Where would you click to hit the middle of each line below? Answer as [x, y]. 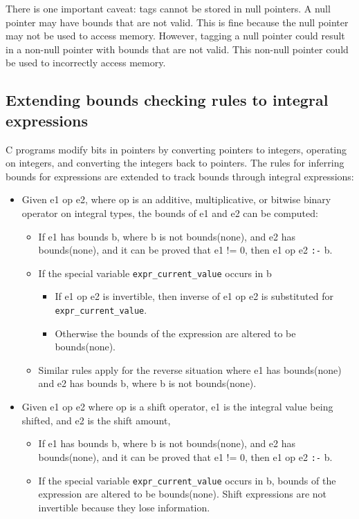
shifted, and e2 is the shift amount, [96, 420]
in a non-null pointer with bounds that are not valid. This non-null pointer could [177, 49]
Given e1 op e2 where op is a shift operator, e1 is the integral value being [177, 407]
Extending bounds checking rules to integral [167, 100]
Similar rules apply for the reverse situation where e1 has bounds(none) [190, 369]
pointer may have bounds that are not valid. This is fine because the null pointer [177, 22]
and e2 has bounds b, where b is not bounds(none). [147, 383]
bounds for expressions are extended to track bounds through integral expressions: [180, 176]
